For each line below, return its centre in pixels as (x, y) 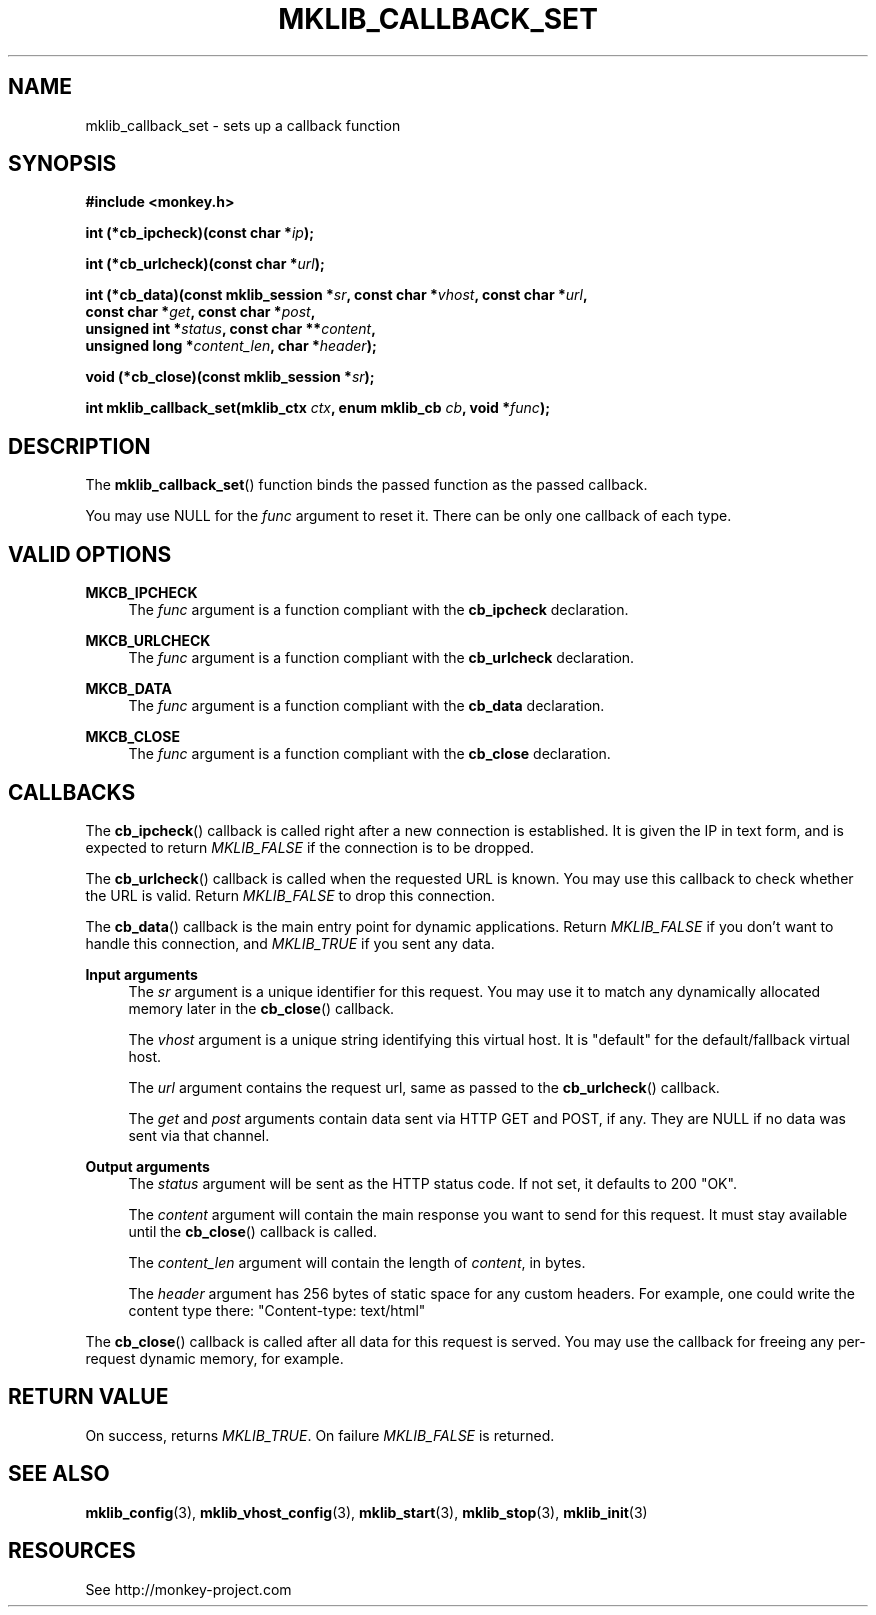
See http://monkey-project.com (188, 1589)
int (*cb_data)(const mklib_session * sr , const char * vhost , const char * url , (336, 295)
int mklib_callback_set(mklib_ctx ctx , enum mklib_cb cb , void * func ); (317, 408)
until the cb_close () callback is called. (253, 1231)
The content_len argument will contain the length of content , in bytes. (357, 1262)
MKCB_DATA (128, 689)
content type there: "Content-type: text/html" (277, 1310)
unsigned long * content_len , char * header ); (231, 346)
